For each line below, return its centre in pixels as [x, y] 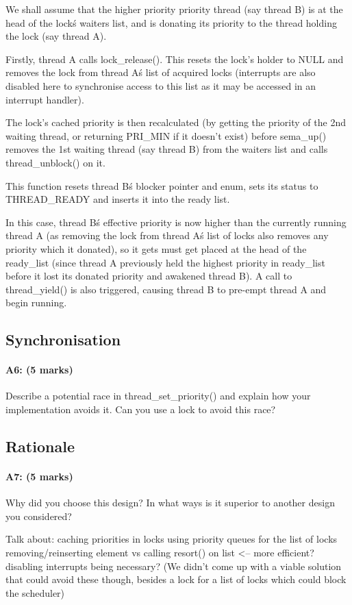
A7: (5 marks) [39, 477]
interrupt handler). [45, 99]
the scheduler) [35, 592]
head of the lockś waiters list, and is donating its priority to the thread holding [171, 22]
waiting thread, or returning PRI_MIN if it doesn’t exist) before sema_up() [166, 135]
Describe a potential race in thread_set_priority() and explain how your [158, 396]
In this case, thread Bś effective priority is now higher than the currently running [176, 222]
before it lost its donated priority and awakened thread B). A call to [149, 276]
